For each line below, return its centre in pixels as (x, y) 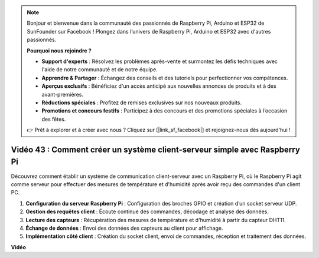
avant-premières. (63, 94)
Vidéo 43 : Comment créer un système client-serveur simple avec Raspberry (156, 149)
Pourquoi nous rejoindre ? (59, 51)
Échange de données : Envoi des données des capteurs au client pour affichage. (124, 228)
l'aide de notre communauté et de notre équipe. (100, 70)
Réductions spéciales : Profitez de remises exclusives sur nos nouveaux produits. (142, 102)
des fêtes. (54, 119)
